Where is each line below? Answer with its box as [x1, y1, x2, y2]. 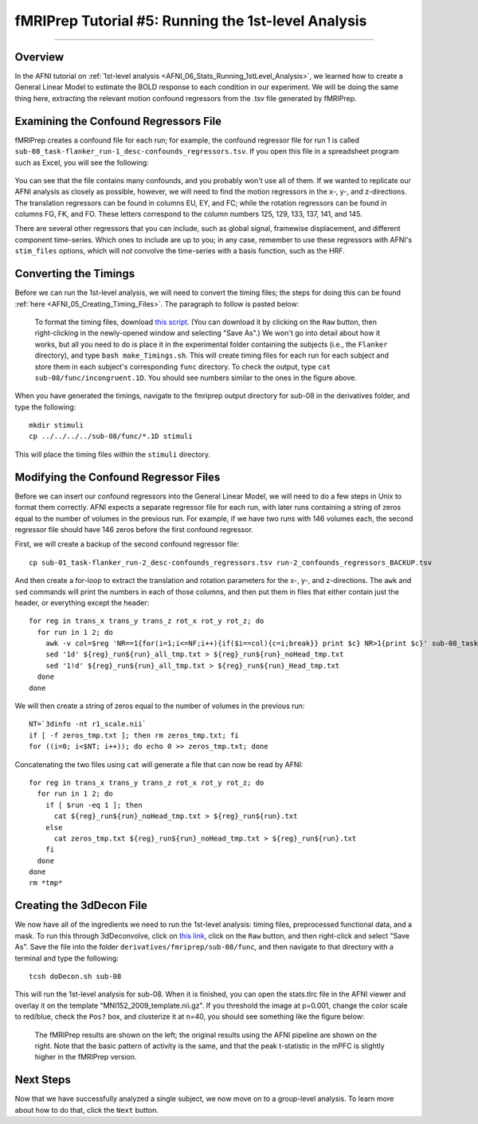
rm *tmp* [29, 879, 63, 887]
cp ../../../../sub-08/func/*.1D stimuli [29, 432, 193, 441]
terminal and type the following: [14, 953, 119, 963]
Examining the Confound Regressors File [14, 114, 222, 127]
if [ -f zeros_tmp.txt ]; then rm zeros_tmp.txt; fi [29, 730, 239, 740]
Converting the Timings [14, 267, 135, 280]
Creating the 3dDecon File [14, 899, 147, 912]
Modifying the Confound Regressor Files [14, 470, 221, 484]
